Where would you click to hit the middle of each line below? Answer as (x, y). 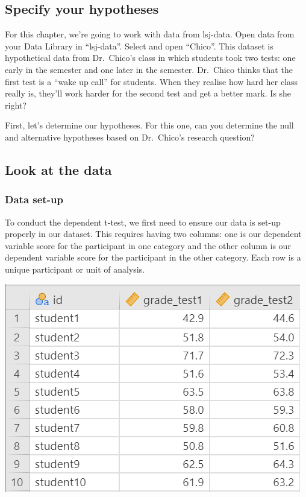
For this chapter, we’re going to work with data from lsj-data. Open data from (150, 34)
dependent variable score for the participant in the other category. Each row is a (153, 257)
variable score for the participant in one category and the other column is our (148, 245)
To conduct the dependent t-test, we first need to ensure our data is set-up (143, 222)
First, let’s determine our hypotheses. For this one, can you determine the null (149, 125)
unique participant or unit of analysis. (75, 269)
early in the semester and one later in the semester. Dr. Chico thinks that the (149, 69)
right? (16, 105)
